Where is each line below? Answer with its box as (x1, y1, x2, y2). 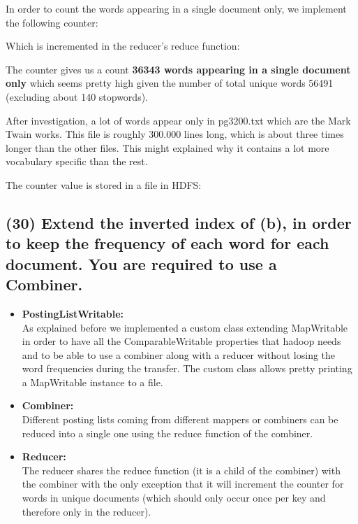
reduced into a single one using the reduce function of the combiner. (22, 425, 313, 440)
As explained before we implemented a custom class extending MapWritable (22, 320, 348, 334)
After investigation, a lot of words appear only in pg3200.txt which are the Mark (6, 113, 351, 127)
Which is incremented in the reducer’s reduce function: (6, 38, 240, 53)
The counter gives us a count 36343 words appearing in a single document (6, 62, 351, 76)
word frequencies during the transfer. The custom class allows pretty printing (22, 361, 352, 376)
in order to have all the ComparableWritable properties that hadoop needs (22, 334, 341, 348)
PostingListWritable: (22, 306, 124, 320)
